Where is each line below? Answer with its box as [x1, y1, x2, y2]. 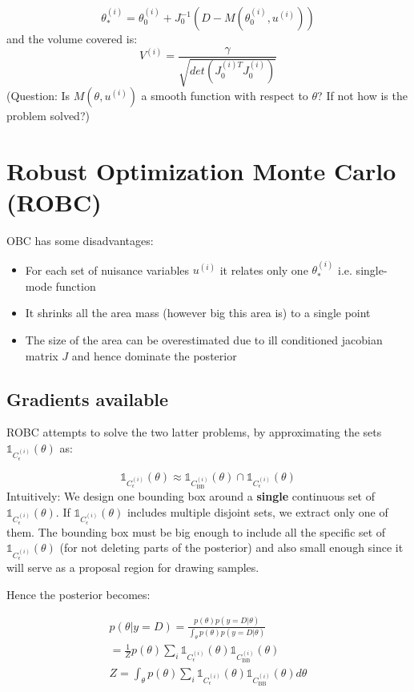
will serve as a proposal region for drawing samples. [6, 559, 259, 576]
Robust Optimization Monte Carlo [6, 154, 396, 187]
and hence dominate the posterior [71, 347, 237, 364]
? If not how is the [317, 87, 408, 104]
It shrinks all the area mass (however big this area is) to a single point [25, 304, 371, 321]
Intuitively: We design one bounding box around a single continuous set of [6, 488, 375, 505]
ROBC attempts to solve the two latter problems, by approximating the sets [6, 424, 382, 441]
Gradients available [6, 386, 169, 411]
